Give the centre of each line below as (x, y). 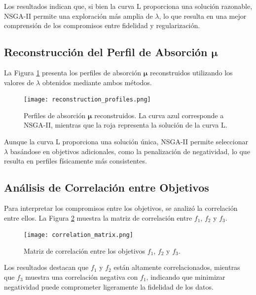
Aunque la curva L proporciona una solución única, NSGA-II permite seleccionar (126, 142)
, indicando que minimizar (186, 277)
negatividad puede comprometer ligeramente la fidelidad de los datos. (109, 286)
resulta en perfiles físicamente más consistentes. (75, 161)
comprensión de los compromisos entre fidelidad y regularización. (102, 25)
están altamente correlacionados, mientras (177, 267)
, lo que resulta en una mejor (203, 16)
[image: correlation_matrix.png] (78, 235)
